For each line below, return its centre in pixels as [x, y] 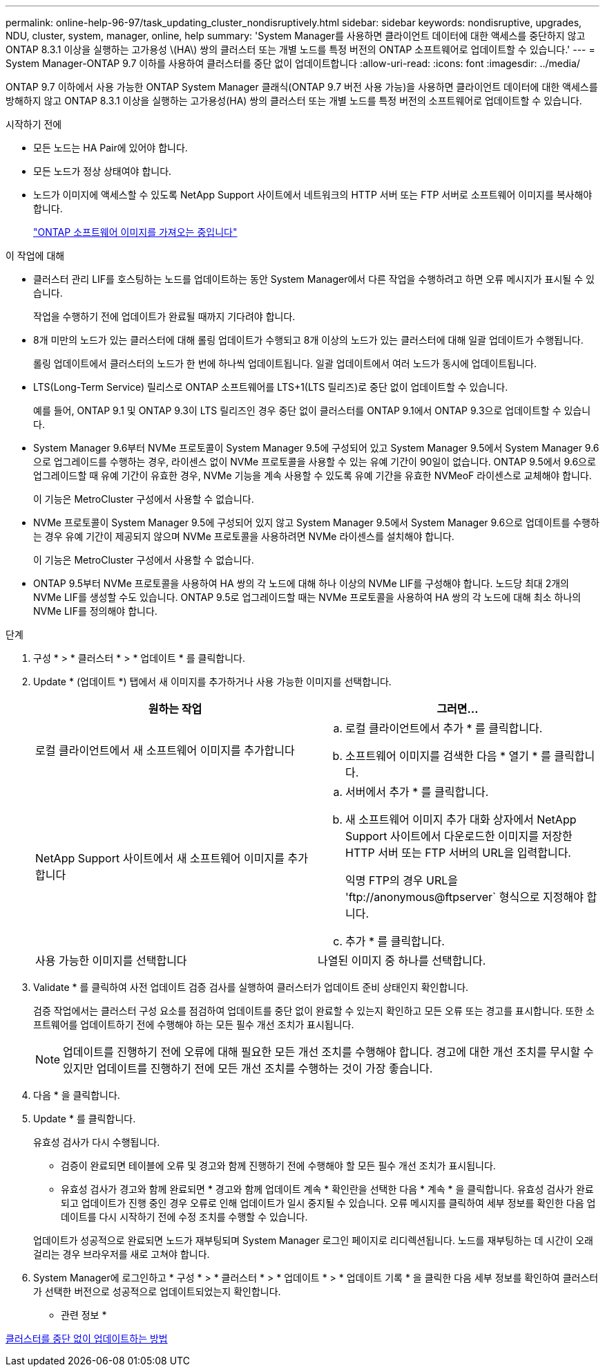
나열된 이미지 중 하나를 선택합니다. [402, 961]
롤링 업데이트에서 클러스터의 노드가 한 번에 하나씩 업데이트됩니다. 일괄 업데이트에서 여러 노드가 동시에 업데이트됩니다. [285, 363]
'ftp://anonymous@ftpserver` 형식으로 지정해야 [464, 897]
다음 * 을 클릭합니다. [77, 1095]
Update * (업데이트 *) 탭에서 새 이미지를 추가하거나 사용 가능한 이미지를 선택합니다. [212, 682]
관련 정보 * [84, 1315]
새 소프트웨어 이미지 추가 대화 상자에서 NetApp [461, 819]
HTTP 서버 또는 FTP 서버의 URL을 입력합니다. [458, 853]
